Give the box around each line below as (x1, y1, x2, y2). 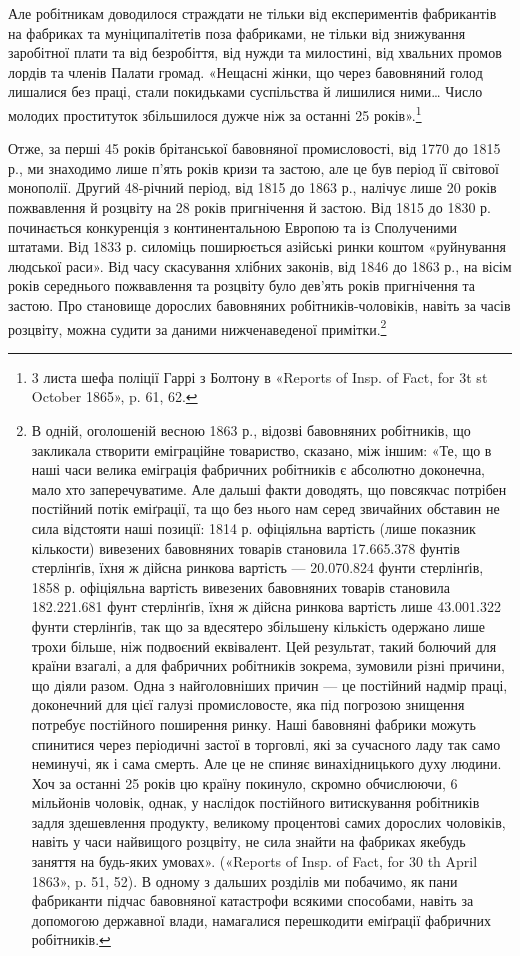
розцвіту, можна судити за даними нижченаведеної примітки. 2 (8, 315, 387, 339)
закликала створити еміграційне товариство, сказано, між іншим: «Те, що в (31, 439, 492, 460)
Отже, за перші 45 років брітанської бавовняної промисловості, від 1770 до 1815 (8, 138, 501, 159)
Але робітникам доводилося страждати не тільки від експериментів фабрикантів (8, 3, 497, 23)
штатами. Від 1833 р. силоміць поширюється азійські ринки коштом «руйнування (8, 236, 507, 257)
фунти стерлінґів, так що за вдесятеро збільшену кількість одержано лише (31, 615, 486, 636)
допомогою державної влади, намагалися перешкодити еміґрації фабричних (31, 909, 491, 930)
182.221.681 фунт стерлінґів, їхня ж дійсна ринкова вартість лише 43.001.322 (31, 596, 501, 617)
